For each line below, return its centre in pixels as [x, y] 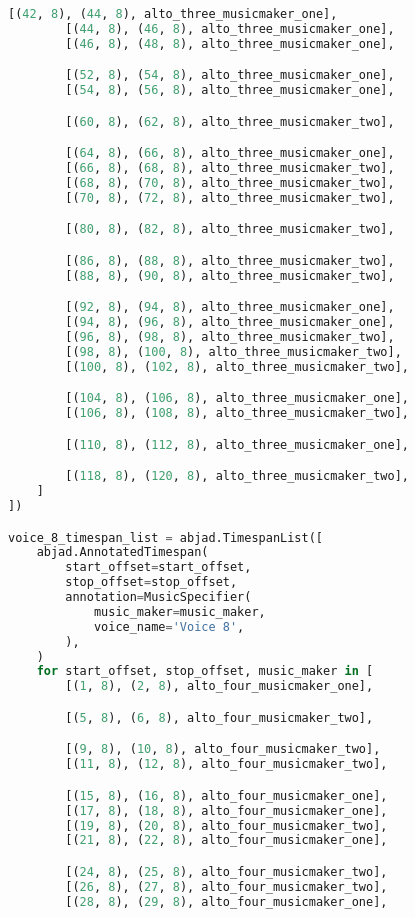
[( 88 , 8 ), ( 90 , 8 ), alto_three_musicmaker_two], [230, 275]
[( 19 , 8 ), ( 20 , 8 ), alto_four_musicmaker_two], [226, 825]
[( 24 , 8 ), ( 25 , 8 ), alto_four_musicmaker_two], [226, 871]
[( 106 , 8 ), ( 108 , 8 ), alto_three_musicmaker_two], [237, 413]
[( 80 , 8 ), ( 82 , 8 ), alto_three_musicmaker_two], [230, 229]
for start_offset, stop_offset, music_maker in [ [205, 671]
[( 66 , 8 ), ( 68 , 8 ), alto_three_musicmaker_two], [230, 168]
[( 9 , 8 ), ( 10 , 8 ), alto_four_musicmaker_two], [223, 749]
